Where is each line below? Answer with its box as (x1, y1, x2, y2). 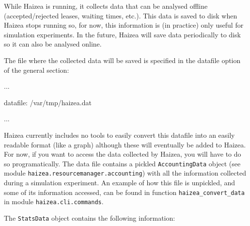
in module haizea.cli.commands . (4, 196, 104, 207)
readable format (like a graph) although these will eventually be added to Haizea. (4, 139, 246, 149)
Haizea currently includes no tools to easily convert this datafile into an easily (4, 129, 235, 140)
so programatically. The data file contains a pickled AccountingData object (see (4, 158, 241, 168)
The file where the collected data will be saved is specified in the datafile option (4, 55, 241, 65)
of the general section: (4, 65, 69, 75)
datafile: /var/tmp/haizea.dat (4, 97, 92, 107)
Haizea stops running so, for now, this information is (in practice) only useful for (4, 20, 244, 30)
